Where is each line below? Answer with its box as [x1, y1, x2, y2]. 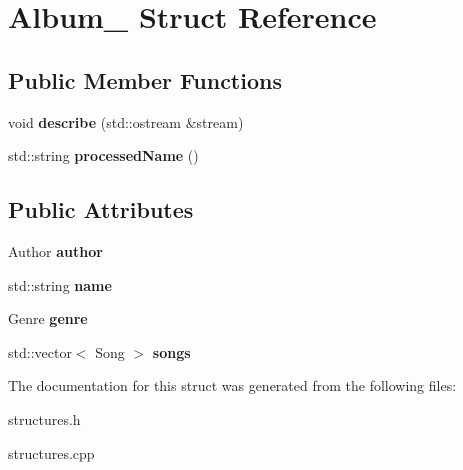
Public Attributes [8, 194, 194, 225]
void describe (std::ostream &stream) [8, 111, 244, 132]
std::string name [8, 274, 112, 295]
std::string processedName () [8, 145, 199, 166]
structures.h [8, 408, 81, 429]
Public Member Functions [8, 64, 282, 95]
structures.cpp [8, 442, 95, 463]
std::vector [8, 341, 72, 362]
